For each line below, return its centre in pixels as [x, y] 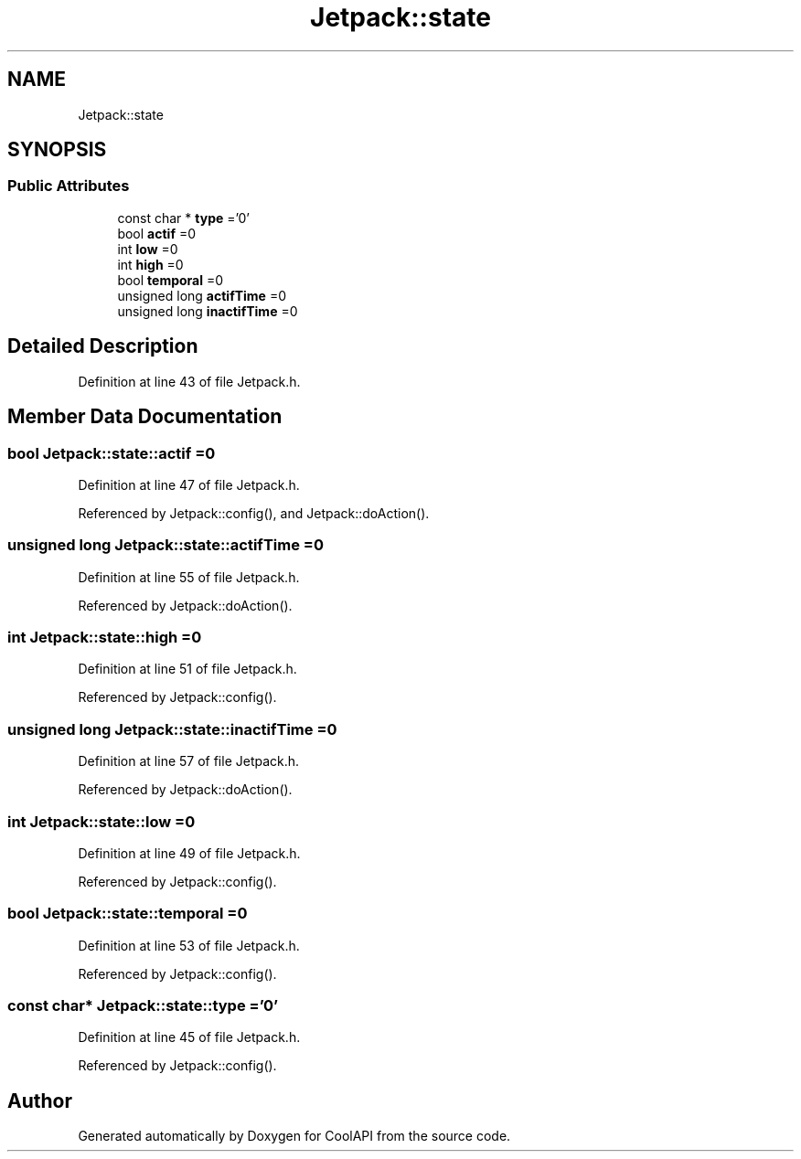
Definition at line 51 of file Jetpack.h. [187, 669]
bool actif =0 [156, 233]
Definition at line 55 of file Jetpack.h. [189, 577]
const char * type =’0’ [183, 218]
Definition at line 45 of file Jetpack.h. [189, 1037]
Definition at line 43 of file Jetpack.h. [189, 381]
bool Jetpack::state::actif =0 [112, 453]
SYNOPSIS [57, 150]
